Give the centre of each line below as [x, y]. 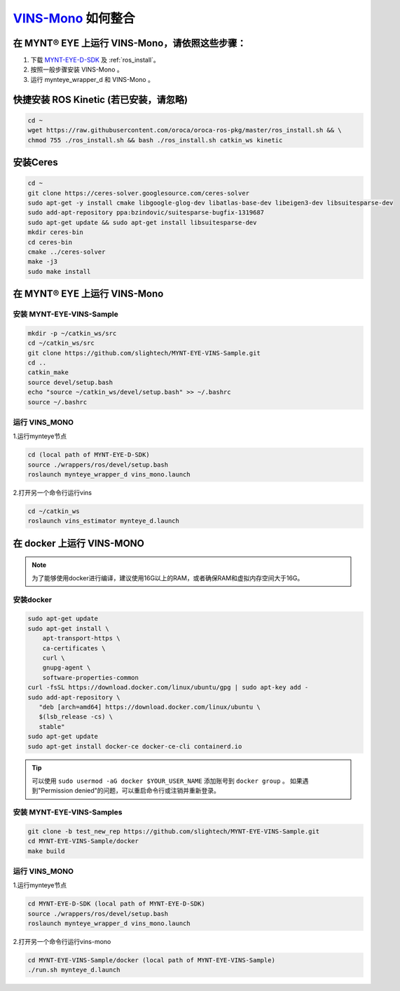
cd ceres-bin [50, 242]
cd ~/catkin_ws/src [61, 343]
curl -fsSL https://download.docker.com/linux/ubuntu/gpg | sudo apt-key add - [168, 688]
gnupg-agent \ [67, 668]
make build [46, 851]
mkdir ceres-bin [56, 232]
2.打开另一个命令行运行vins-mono [62, 942]
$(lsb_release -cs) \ [76, 717]
